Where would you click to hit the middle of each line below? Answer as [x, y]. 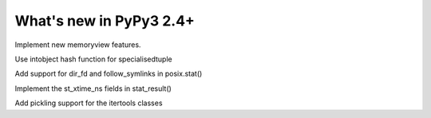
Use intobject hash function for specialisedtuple [93, 59]
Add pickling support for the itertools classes [89, 103]
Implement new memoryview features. [78, 45]
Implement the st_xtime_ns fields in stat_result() [93, 88]
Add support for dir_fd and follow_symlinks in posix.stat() [109, 74]
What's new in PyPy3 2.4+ [105, 21]
